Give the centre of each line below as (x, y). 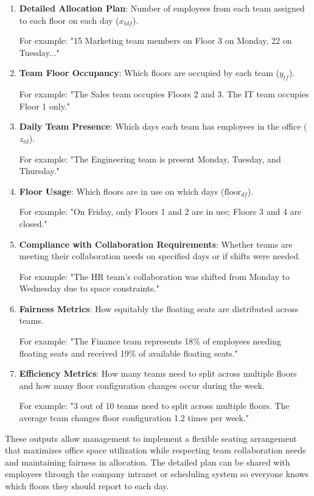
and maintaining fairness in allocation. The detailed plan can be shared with (148, 462)
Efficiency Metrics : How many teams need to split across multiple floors (158, 373)
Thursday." (39, 171)
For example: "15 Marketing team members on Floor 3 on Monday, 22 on (155, 40)
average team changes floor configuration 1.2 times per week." (134, 418)
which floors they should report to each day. (87, 486)
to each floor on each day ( (69, 20)
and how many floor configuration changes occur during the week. (142, 385)
